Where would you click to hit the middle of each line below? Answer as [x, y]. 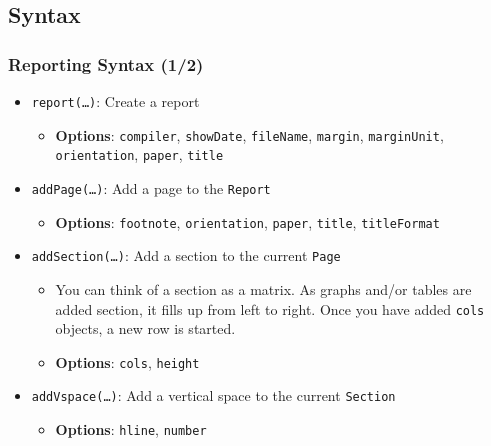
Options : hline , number [131, 429]
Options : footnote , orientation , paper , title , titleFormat [247, 221]
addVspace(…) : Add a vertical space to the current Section [213, 395]
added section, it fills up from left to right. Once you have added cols [270, 308]
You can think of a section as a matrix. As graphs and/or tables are [263, 288]
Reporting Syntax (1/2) [106, 63]
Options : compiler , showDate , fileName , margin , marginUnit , [249, 134]
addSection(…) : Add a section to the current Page [186, 255]
